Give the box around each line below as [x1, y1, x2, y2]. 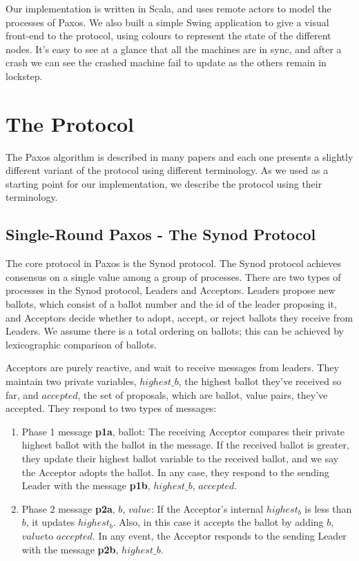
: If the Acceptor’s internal [151, 501, 264, 515]
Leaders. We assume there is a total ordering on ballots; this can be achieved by [6, 324, 344, 338]
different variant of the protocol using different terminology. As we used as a [6, 163, 329, 177]
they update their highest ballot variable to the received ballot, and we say [21, 451, 339, 465]
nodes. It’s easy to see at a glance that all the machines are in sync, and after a [6, 41, 342, 56]
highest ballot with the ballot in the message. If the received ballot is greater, [21, 437, 349, 452]
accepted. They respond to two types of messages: [6, 401, 217, 415]
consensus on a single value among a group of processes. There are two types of [6, 269, 341, 284]
